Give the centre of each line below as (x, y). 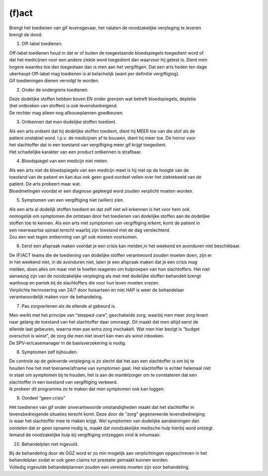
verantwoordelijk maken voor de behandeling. (56, 297)
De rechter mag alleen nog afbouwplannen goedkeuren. (67, 113)
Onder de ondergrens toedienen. (55, 90)
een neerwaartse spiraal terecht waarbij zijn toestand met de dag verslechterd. (90, 230)
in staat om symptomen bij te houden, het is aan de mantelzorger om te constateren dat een (103, 375)
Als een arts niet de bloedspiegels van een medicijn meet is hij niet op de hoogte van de (99, 170)
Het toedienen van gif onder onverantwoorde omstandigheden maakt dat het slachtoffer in (102, 407)
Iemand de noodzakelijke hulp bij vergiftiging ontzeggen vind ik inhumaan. (85, 435)
